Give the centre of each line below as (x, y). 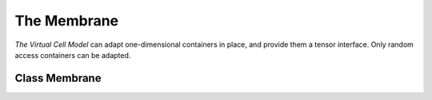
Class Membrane (58, 78)
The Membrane (67, 21)
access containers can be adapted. (73, 55)
